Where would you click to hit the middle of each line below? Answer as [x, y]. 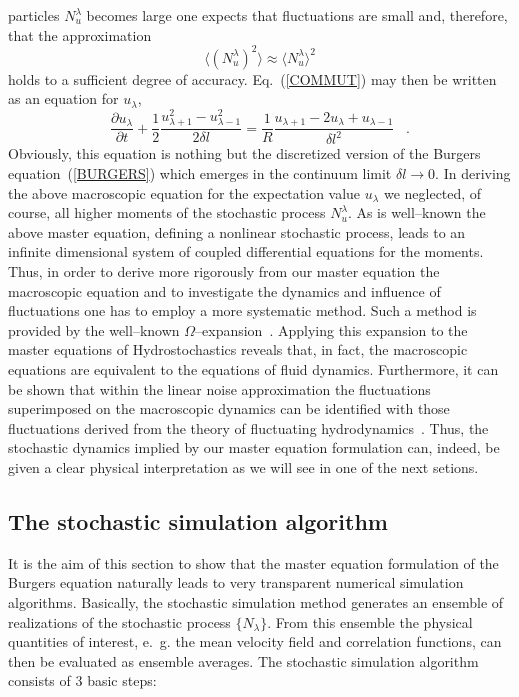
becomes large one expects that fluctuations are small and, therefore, [297, 15]
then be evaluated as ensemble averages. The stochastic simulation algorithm [243, 660]
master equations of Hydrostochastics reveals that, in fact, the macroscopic [238, 349]
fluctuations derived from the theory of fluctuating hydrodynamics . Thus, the [248, 427]
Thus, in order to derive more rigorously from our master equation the [224, 271]
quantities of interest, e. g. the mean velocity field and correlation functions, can [255, 641]
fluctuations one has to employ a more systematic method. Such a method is [242, 310]
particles [34, 15]
